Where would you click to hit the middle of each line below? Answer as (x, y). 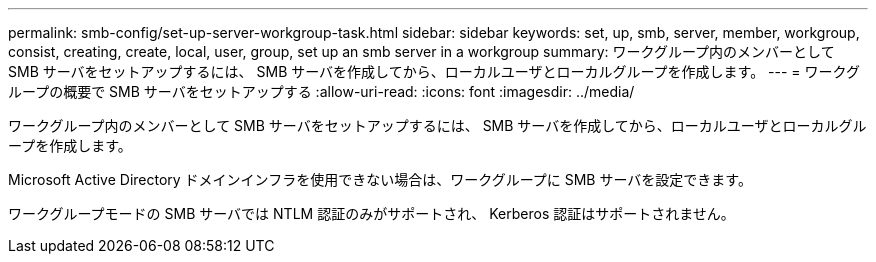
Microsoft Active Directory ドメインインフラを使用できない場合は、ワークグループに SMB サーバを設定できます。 (380, 179)
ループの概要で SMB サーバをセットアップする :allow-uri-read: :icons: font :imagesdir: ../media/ (321, 91)
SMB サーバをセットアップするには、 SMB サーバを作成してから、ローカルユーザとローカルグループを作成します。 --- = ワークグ (434, 71)
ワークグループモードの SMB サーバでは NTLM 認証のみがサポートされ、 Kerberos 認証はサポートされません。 (371, 213)
